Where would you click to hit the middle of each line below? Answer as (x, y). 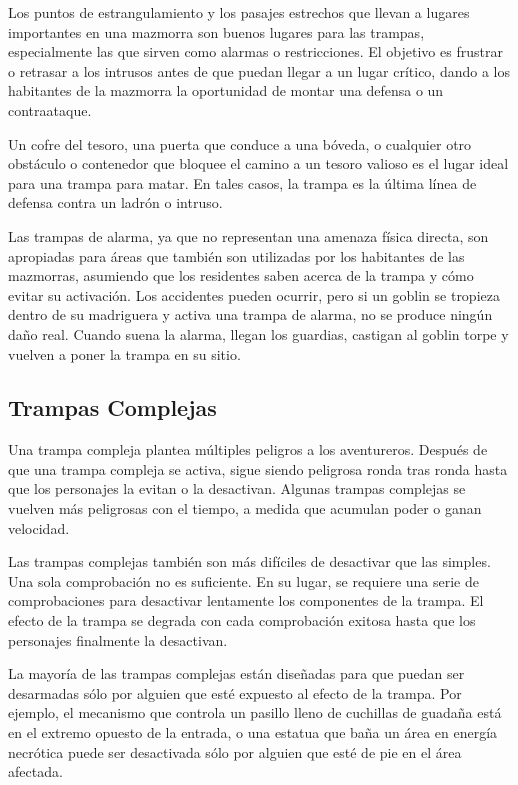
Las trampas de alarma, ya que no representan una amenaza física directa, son (248, 235)
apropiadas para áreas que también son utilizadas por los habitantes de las (236, 255)
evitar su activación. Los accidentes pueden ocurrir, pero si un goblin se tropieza (254, 294)
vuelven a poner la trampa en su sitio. (124, 353)
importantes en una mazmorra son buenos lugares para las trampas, (216, 31)
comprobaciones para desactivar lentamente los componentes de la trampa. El (246, 600)
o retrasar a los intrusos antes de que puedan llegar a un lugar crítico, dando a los (259, 70)
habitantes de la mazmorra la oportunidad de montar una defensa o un (226, 90)
